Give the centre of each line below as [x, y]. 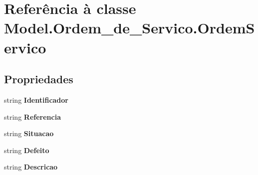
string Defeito [27, 150]
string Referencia [32, 116]
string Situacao [29, 133]
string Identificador [36, 99]
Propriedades [39, 79]
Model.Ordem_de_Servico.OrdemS [129, 28]
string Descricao [31, 167]
